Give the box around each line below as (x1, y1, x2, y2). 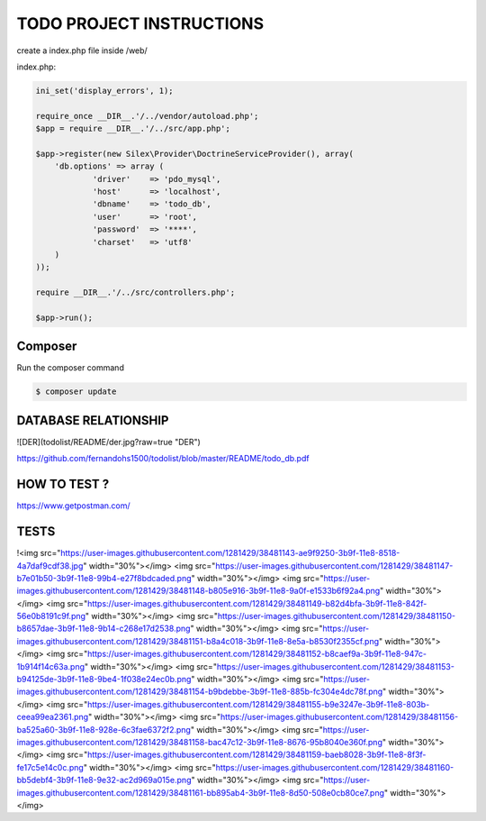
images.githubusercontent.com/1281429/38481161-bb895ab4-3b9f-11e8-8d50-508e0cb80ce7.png (16, 787, 385, 798)
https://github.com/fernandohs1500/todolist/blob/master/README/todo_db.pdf (16, 453, 310, 464)
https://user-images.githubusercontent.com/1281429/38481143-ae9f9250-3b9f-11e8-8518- (59, 548, 400, 559)
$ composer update (35, 387, 117, 397)
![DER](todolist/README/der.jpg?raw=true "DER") (16, 436, 202, 447)
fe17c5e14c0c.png (16, 762, 85, 772)
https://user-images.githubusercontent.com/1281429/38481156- (220, 712, 459, 723)
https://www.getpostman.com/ (16, 500, 130, 511)
